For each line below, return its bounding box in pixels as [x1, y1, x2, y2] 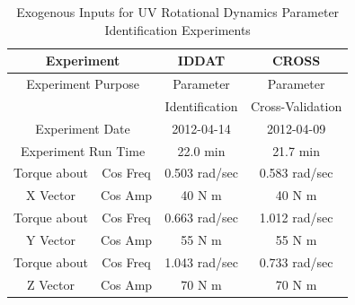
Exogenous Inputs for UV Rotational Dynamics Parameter [16, 3, 340, 21]
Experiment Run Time [21, 141, 146, 160]
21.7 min [272, 141, 321, 160]
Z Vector [26, 274, 75, 293]
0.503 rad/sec [164, 163, 238, 182]
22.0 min [177, 141, 226, 160]
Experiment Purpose [26, 74, 139, 93]
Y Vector [26, 230, 75, 248]
